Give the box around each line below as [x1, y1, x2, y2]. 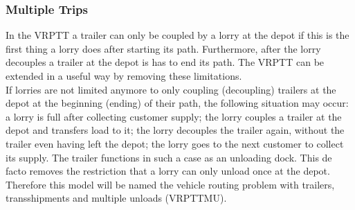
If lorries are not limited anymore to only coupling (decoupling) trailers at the [6, 82, 336, 96]
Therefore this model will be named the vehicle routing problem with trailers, [6, 177, 335, 191]
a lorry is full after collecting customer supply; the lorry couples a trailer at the [6, 109, 342, 123]
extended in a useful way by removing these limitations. [6, 69, 242, 82]
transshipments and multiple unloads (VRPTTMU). [6, 191, 227, 205]
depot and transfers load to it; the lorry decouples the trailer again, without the [6, 123, 345, 137]
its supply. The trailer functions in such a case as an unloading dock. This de [6, 150, 332, 164]
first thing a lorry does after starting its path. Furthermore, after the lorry [6, 41, 321, 55]
